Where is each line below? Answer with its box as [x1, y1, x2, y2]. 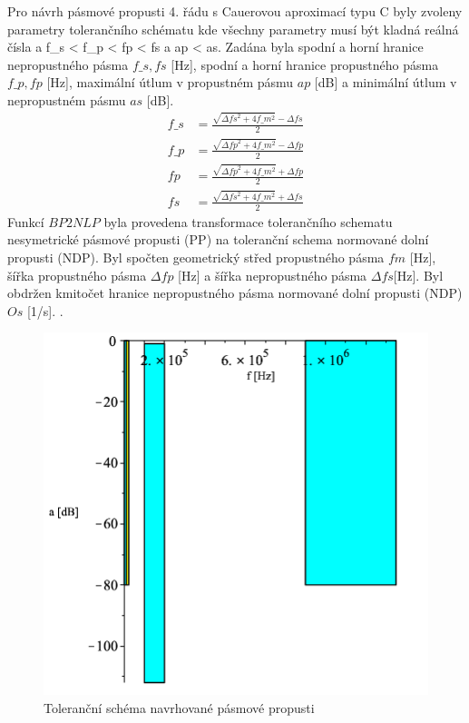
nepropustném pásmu [7, 90, 126, 109]
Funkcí [7, 212, 44, 231]
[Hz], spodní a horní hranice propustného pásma [171, 54, 439, 74]
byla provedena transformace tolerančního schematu [103, 212, 393, 231]
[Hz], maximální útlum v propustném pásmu [46, 73, 294, 92]
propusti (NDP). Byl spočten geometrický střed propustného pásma [7, 248, 385, 266]
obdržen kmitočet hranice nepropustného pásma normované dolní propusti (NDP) [7, 283, 463, 302]
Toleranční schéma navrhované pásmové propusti [44, 698, 315, 717]
